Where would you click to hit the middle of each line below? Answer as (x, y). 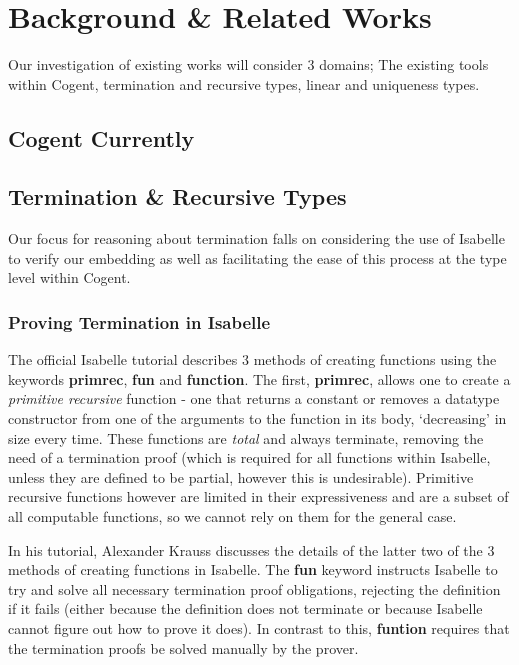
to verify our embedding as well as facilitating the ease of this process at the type (257, 257)
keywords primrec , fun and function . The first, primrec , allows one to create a (259, 378)
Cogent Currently (101, 137)
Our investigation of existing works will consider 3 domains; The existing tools (248, 64)
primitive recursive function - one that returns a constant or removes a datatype (254, 398)
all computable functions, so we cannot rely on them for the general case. (232, 516)
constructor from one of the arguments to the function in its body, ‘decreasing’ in (257, 418)
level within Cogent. (69, 277)
